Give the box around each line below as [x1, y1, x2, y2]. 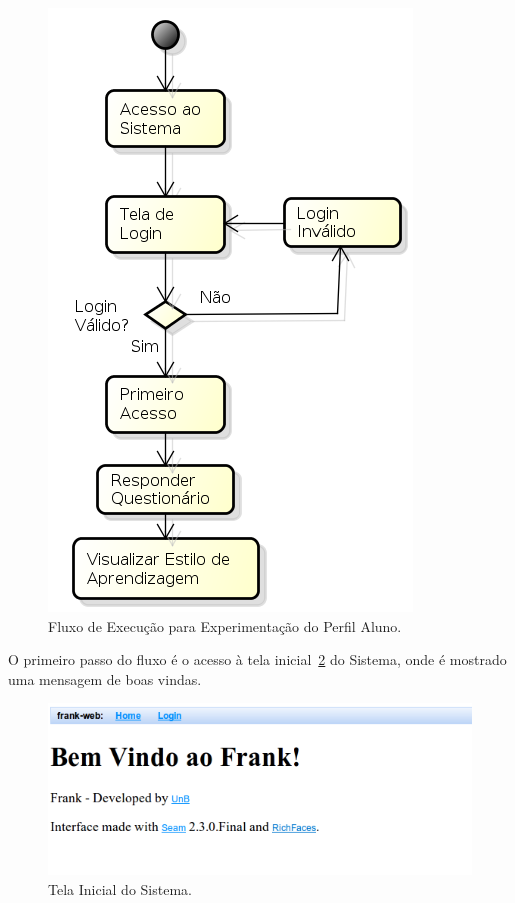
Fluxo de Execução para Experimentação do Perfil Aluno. [48, 615, 402, 636]
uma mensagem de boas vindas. [8, 668, 202, 689]
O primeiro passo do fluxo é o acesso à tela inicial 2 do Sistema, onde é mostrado [8, 649, 507, 670]
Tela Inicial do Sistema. [48, 878, 192, 899]
